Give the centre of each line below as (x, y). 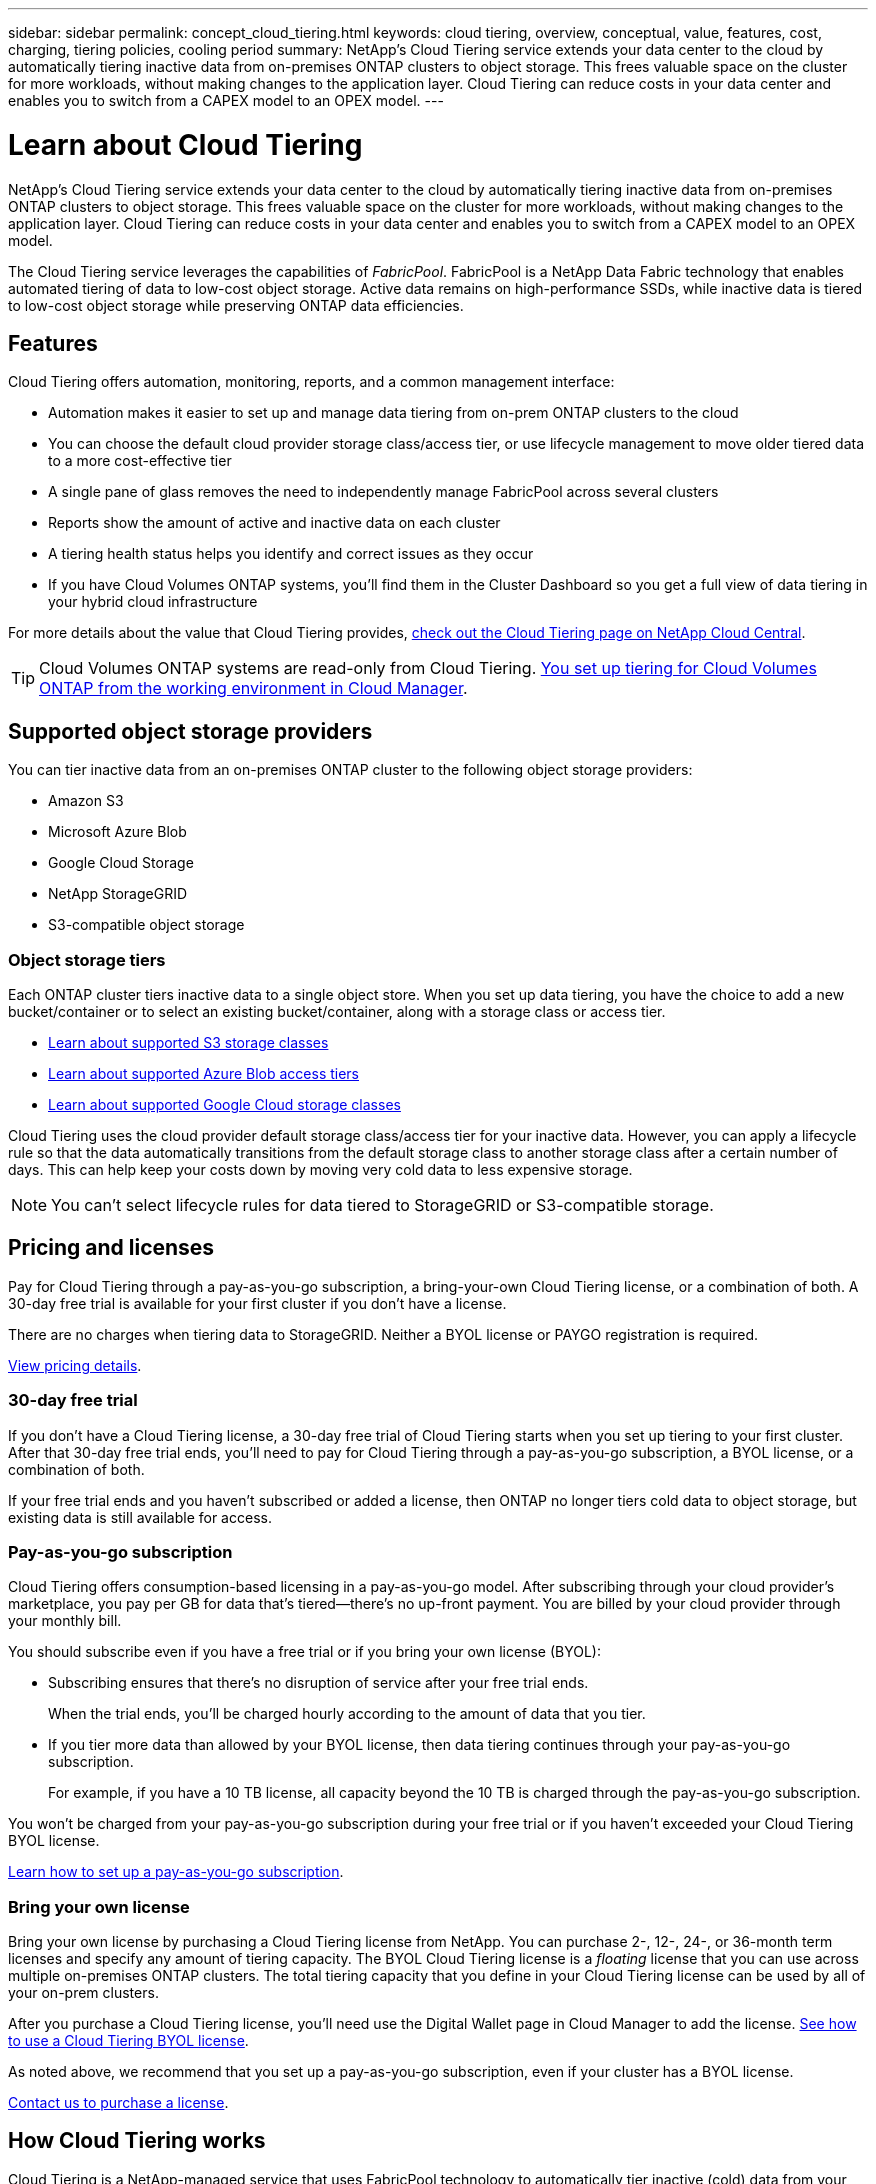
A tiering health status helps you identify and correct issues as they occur (291, 554)
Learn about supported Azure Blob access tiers (204, 1073)
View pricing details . (75, 1365)
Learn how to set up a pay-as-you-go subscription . (176, 1872)
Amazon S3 (86, 801)
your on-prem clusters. (83, 1993)
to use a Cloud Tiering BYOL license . (128, 2041)
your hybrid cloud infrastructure (153, 602)
